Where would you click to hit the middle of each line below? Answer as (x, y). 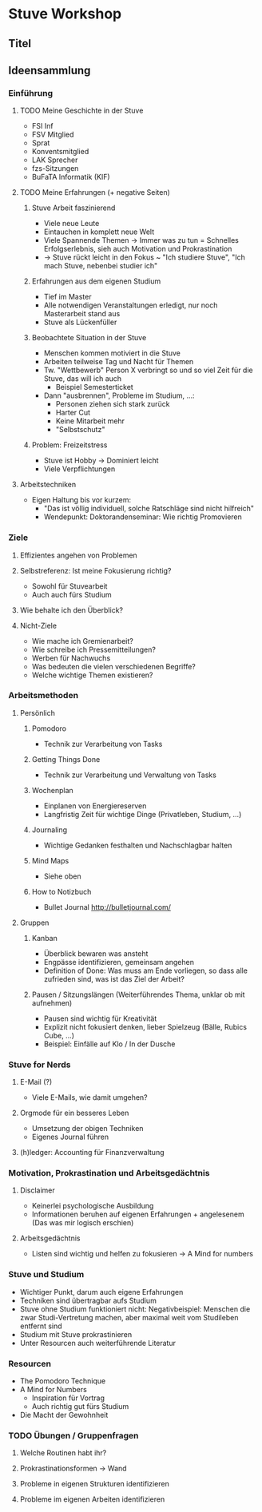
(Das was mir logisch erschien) (83, 1223)
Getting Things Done (66, 759)
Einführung (31, 93)
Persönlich (38, 712)
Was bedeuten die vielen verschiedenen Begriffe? (113, 666)
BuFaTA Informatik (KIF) (71, 177)
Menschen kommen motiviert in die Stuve (112, 353)
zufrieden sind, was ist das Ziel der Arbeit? (114, 978)
